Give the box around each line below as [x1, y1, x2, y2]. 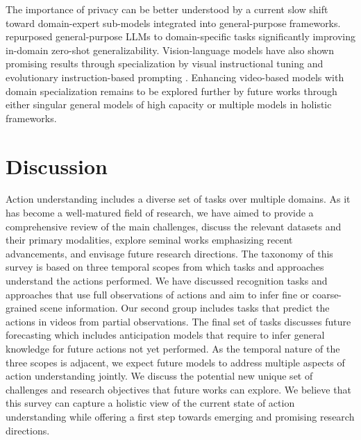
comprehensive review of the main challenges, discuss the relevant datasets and [6, 219, 342, 233]
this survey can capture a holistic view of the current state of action [6, 396, 295, 410]
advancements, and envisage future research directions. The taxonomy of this [6, 246, 333, 260]
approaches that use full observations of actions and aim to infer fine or [6, 287, 310, 301]
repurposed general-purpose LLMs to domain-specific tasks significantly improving [6, 29, 355, 44]
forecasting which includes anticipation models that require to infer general [6, 328, 325, 342]
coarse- [312, 287, 342, 301]
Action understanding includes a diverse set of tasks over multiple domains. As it [6, 192, 351, 206]
